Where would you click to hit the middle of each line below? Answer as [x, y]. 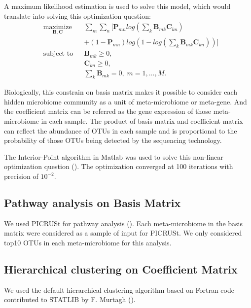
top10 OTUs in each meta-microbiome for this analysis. [88, 242]
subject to [58, 54]
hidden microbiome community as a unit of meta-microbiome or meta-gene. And [125, 101]
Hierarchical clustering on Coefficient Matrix [121, 269]
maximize [57, 27]
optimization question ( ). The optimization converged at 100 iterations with [119, 166]
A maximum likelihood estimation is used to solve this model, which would [117, 6]
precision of [21, 176]
